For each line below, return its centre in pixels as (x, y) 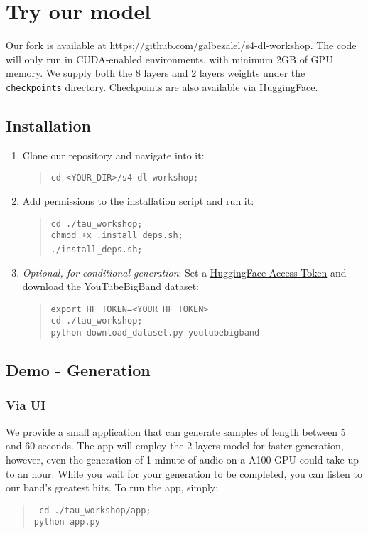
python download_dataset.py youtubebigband (155, 333)
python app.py (67, 522)
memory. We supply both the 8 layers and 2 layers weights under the (156, 73)
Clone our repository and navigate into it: (113, 155)
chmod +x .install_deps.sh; (117, 236)
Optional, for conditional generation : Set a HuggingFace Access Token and (184, 272)
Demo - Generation (78, 370)
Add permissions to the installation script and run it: (138, 201)
